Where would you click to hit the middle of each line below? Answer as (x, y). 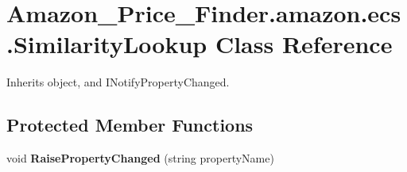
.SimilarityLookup (107, 44)
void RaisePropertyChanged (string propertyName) (140, 158)
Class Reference (304, 44)
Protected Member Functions (130, 125)
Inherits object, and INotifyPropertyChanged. (118, 82)
